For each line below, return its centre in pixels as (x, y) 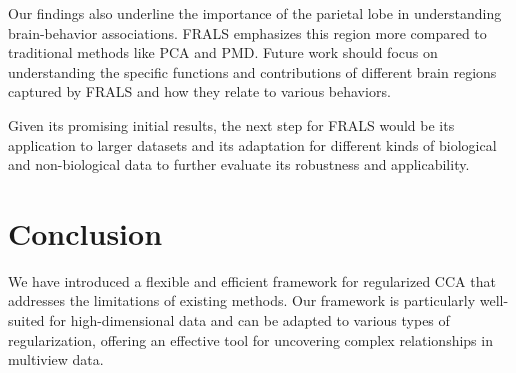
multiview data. (56, 359)
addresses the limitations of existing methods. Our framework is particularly (242, 300)
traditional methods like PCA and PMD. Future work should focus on (223, 52)
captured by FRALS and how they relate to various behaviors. (199, 91)
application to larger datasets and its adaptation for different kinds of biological (252, 144)
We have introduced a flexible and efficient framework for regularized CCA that (252, 280)
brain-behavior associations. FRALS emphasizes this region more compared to (247, 32)
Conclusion (85, 232)
